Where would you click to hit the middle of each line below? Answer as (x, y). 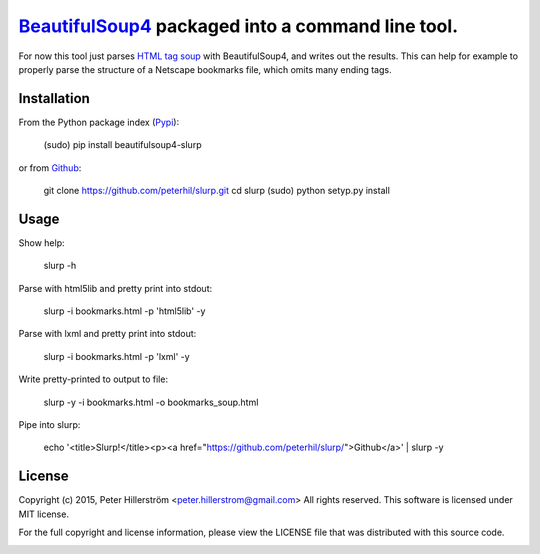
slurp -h (60, 266)
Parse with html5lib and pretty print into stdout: (115, 288)
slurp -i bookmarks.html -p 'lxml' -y (116, 356)
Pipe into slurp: (49, 425)
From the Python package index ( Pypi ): (99, 122)
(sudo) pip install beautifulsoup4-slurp (122, 145)
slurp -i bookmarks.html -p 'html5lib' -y (124, 311)
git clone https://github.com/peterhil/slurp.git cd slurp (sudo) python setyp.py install (216, 191)
